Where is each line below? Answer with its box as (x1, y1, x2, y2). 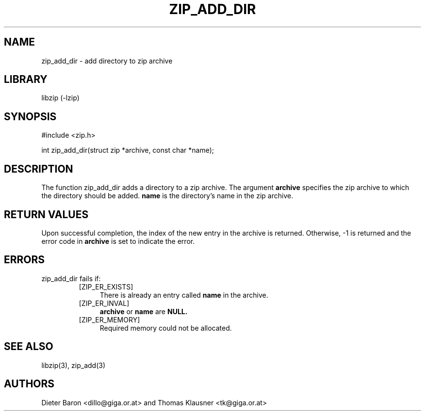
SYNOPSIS (4, 110, 57, 123)
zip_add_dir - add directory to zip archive (41, 56, 173, 65)
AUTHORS (4, 378, 55, 390)
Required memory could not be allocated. (99, 323, 232, 332)
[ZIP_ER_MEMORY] (79, 315, 140, 324)
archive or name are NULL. (99, 307, 188, 316)
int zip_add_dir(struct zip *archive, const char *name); (41, 146, 214, 155)
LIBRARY (4, 73, 48, 86)
